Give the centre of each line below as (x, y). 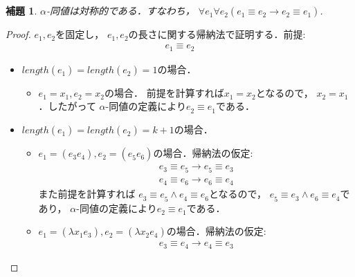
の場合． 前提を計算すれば (164, 92)
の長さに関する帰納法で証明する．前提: (217, 34)
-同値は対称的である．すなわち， (120, 10)
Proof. (18, 34)
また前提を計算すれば (87, 194)
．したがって (67, 106)
